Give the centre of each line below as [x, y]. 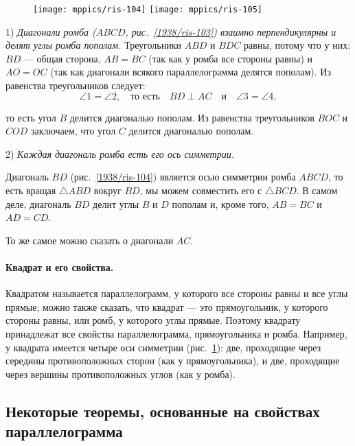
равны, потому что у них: [297, 45]
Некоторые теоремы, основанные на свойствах [163, 411]
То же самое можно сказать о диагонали [90, 240]
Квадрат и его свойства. [60, 267]
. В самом [317, 190]
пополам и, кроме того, [220, 203]
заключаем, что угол [73, 131]
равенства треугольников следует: [76, 85]
